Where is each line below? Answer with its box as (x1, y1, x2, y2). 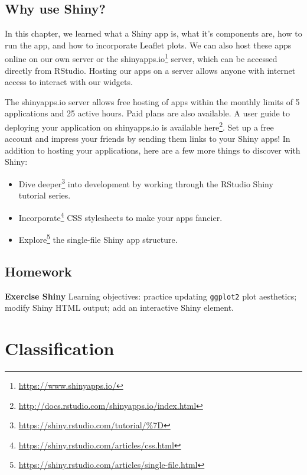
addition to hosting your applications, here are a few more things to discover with (5, 144, 301, 156)
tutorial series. (18, 189, 71, 201)
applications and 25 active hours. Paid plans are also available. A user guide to (5, 107, 290, 119)
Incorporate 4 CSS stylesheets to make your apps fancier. (18, 209, 223, 223)
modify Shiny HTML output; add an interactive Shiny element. (5, 301, 234, 314)
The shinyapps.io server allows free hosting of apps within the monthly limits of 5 (5, 95, 300, 108)
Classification (5, 336, 115, 360)
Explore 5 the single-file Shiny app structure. (18, 232, 178, 245)
